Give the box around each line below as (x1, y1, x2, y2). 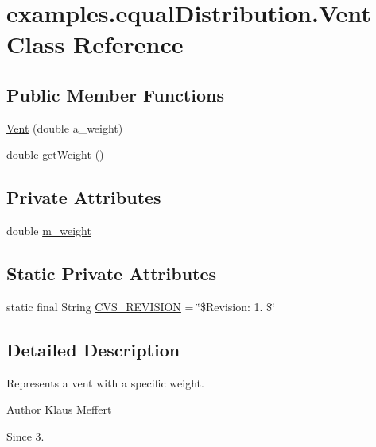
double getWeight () (6, 146, 104, 163)
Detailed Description (6, 337, 180, 361)
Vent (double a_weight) (6, 119, 123, 136)
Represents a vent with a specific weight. (6, 374, 204, 391)
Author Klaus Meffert (6, 401, 112, 418)
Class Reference (6, 28, 184, 60)
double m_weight (6, 222, 91, 239)
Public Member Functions (6, 82, 224, 106)
